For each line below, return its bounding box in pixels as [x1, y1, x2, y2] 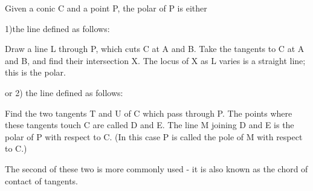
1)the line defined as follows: [5, 22, 110, 34]
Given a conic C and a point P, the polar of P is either [5, 2, 207, 14]
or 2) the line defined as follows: [5, 86, 123, 99]
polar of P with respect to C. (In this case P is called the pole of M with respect [5, 130, 303, 143]
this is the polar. [5, 66, 66, 79]
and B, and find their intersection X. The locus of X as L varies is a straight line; [5, 54, 306, 66]
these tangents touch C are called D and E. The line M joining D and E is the [5, 118, 294, 131]
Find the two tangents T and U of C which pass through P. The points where [5, 106, 292, 119]
